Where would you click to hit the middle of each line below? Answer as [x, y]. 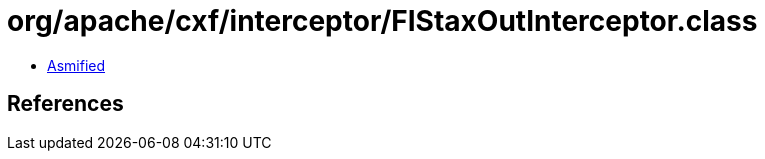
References [65, 104]
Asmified [76, 65]
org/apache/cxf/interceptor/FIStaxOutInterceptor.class [382, 21]
